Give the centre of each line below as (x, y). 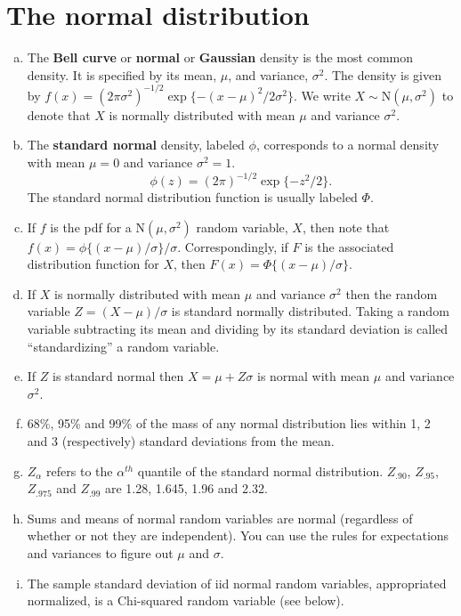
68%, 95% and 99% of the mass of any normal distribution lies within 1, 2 (229, 423)
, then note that (346, 227)
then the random (392, 293)
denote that (59, 114)
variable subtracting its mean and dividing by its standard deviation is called (238, 329)
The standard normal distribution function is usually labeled (192, 197)
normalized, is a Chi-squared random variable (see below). (186, 600)
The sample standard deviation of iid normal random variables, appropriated (237, 583)
